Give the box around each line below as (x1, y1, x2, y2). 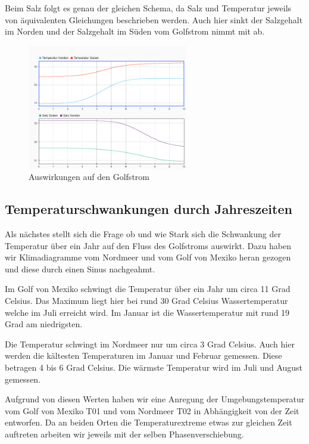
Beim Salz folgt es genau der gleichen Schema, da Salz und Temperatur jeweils (5, 2, 292, 14)
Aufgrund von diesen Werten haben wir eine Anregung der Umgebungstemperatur (5, 393, 305, 405)
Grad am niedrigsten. (5, 318, 83, 330)
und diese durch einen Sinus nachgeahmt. (5, 262, 155, 275)
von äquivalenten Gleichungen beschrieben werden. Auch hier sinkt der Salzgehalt (5, 13, 303, 26)
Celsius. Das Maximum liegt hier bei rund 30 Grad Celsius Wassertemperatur (5, 294, 288, 307)
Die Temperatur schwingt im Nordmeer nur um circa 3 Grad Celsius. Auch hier (5, 337, 295, 350)
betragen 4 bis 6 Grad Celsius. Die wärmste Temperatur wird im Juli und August (5, 361, 303, 374)
